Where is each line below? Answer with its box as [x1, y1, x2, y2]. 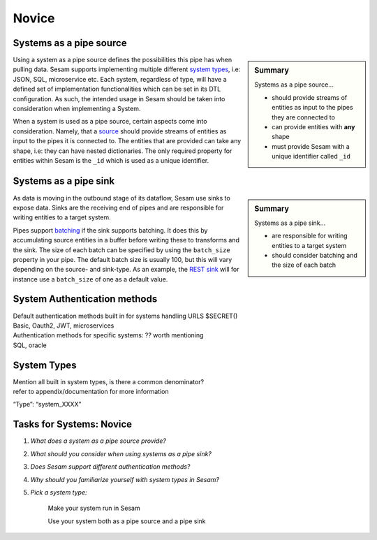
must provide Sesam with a [272, 142, 350, 150]
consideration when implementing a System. [13, 105, 141, 113]
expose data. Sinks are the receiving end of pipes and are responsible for [13, 203, 224, 212]
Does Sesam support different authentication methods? [30, 462, 191, 471]
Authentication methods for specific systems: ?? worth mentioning [13, 331, 204, 340]
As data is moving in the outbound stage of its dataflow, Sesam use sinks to [13, 194, 230, 202]
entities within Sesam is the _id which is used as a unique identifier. [13, 156, 209, 164]
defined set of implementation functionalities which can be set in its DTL [13, 85, 221, 94]
